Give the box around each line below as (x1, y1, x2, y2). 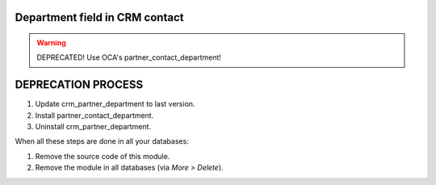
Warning (36, 38, 66, 48)
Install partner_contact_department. (35, 110, 154, 120)
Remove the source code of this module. (35, 151, 170, 161)
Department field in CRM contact (15, 11, 184, 24)
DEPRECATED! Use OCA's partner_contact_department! (36, 53, 222, 62)
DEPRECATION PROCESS (15, 78, 144, 92)
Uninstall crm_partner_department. (35, 122, 151, 132)
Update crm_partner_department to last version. (35, 99, 195, 109)
